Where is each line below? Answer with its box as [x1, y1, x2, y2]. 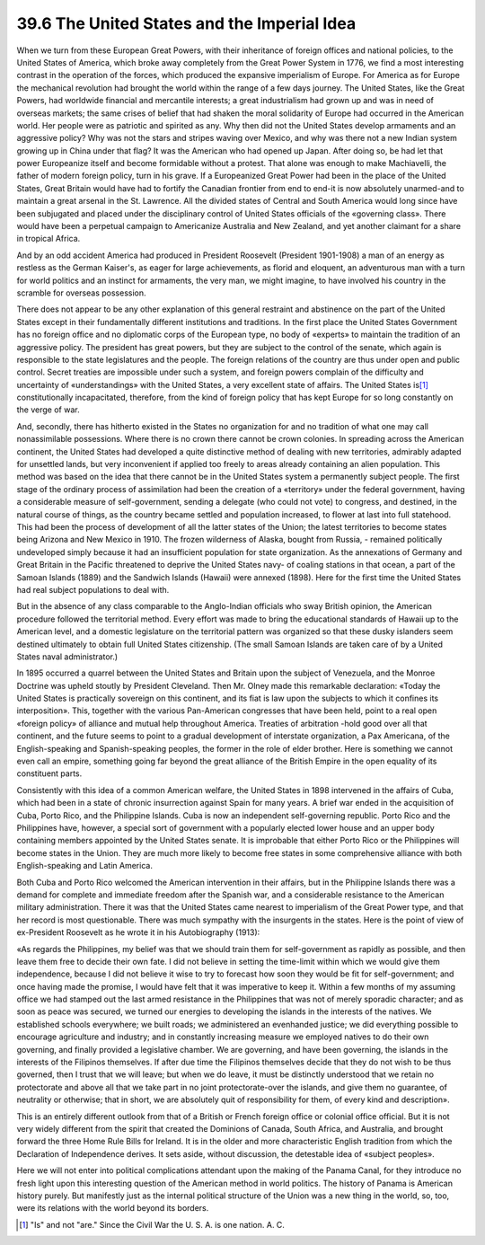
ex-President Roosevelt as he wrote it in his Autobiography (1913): [16, 927, 260, 938]
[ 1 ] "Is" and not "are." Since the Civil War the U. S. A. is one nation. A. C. [19, 1219, 285, 1230]
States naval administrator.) [16, 651, 119, 662]
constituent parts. [16, 768, 83, 779]
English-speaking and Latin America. [16, 861, 153, 871]
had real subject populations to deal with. [16, 584, 170, 595]
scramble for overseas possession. [16, 287, 147, 298]
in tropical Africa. [16, 234, 81, 244]
